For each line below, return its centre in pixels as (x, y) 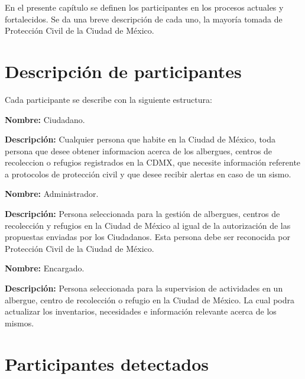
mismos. (20, 323)
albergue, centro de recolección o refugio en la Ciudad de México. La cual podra (150, 299)
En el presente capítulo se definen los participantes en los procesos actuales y (144, 7)
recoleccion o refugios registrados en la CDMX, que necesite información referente (153, 162)
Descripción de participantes (123, 71)
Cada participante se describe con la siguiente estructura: (108, 99)
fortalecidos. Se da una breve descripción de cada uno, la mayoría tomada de (144, 19)
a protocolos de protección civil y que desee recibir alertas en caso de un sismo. (148, 174)
